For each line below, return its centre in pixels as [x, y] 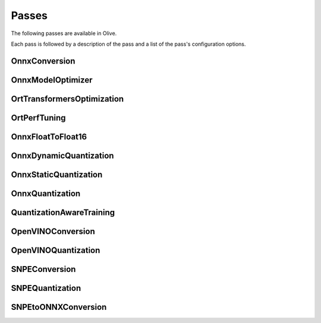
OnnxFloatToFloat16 [49, 137]
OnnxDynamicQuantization [62, 155]
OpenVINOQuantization [56, 250]
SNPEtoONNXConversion [59, 307]
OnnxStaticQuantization [57, 174]
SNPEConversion [43, 269]
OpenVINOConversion [53, 231]
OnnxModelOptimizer [52, 80]
